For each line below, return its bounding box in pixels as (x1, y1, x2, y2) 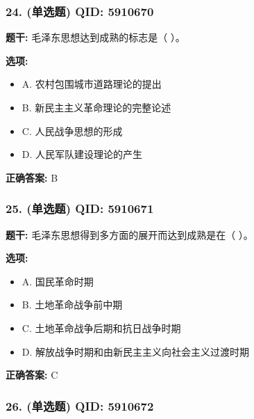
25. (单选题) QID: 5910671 (6, 200, 154, 217)
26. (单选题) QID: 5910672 (6, 397, 154, 414)
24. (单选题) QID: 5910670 (6, 2, 154, 19)
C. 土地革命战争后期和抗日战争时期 (22, 320, 181, 335)
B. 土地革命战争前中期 (22, 297, 123, 312)
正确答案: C (6, 367, 58, 382)
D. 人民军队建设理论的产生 (22, 147, 143, 161)
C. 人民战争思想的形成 (22, 123, 123, 138)
